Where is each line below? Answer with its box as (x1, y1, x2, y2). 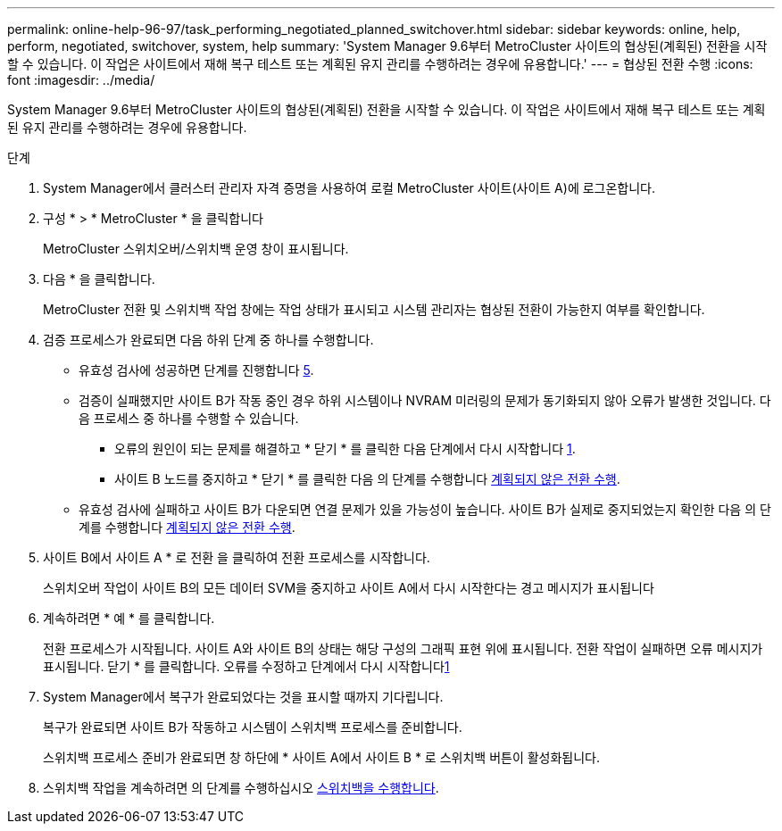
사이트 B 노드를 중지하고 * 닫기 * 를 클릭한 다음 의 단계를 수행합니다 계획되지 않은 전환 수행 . (114, 471, 620, 486)
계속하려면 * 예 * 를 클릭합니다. (43, 611, 215, 626)
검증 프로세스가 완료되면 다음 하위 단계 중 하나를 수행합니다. (43, 332, 374, 347)
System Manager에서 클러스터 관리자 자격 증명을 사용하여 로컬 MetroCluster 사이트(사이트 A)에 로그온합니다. (43, 180, 656, 195)
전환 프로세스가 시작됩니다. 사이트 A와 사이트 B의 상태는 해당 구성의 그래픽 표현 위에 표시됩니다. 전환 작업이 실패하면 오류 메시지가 (43, 641, 763, 656)
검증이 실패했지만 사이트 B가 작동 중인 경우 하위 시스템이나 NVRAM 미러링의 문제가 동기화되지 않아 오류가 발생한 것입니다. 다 (79, 393, 771, 408)
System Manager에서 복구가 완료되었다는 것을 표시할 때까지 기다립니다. (43, 689, 444, 704)
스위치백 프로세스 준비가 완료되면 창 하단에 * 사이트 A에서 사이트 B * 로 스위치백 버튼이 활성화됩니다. (43, 750, 601, 765)
